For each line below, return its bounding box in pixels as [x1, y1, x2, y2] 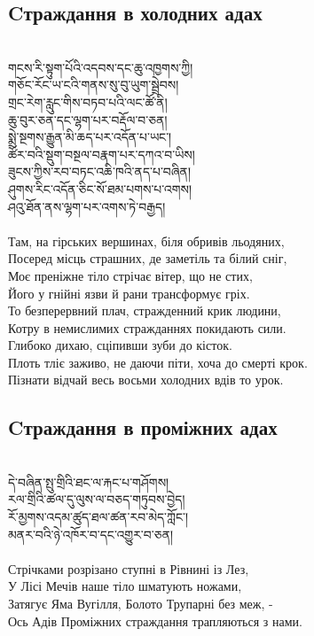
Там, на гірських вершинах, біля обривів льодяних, [8, 231, 285, 250]
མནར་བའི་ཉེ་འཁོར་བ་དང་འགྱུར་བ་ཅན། [8, 524, 174, 543]
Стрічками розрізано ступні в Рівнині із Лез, [8, 559, 249, 578]
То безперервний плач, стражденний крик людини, [8, 301, 281, 320]
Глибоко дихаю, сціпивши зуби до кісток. [8, 336, 232, 354]
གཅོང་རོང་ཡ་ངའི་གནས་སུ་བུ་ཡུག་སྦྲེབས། [8, 75, 179, 94]
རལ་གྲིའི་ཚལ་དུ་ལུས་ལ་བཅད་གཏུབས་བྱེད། [8, 490, 185, 508]
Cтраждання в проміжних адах [8, 414, 278, 441]
